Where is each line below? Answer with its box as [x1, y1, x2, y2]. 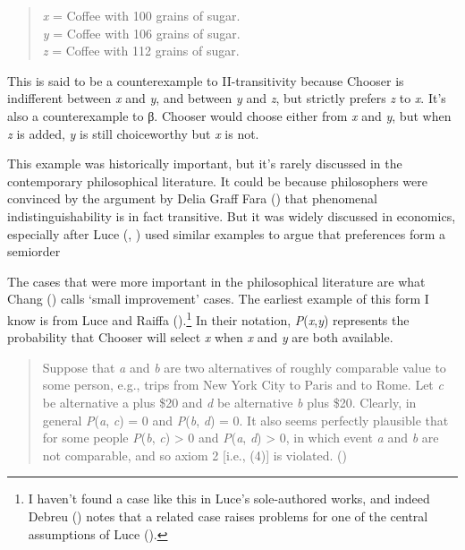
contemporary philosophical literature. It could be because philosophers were [7, 171, 427, 190]
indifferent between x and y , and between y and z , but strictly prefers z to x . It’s [7, 89, 446, 107]
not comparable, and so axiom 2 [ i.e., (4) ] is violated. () [42, 445, 347, 464]
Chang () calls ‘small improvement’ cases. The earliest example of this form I [7, 289, 429, 308]
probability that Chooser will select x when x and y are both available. [7, 328, 393, 347]
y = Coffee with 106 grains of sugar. [42, 23, 241, 42]
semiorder [7, 242, 61, 261]
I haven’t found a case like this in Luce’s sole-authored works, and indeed [28, 489, 430, 508]
